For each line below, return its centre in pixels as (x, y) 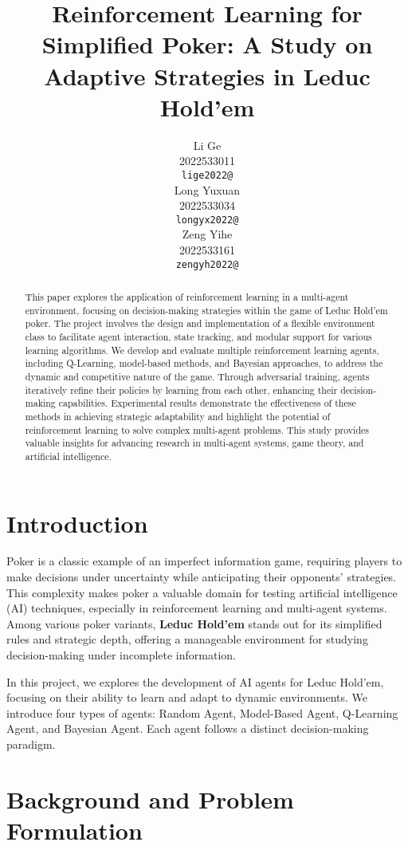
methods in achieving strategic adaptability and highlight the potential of (178, 416)
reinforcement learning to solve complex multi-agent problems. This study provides (197, 429)
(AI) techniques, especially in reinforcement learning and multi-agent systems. (197, 608)
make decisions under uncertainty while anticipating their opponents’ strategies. (202, 577)
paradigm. (31, 744)
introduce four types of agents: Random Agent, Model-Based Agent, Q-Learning (202, 712)
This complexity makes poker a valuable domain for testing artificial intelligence (202, 592)
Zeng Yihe (207, 234)
